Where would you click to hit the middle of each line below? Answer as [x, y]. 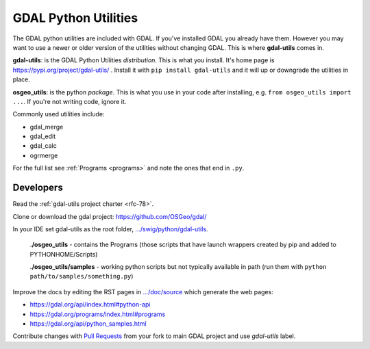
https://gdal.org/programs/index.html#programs [98, 314]
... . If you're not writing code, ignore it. [70, 101]
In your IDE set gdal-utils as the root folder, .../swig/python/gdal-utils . [110, 229]
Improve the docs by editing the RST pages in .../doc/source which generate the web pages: [143, 292]
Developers [38, 188]
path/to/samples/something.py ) [82, 276]
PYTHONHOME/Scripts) [64, 254]
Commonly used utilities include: [59, 114]
